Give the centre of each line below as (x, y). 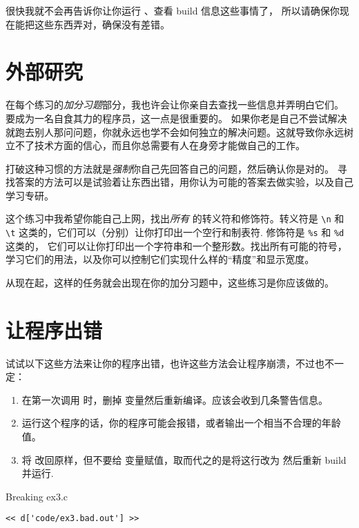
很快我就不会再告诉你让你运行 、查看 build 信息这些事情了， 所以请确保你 (173, 10)
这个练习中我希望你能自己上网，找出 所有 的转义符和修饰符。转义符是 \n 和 (175, 218)
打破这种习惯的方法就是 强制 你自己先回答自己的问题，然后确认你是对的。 (170, 168)
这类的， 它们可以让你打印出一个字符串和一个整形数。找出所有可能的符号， (176, 245)
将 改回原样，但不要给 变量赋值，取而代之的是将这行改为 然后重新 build (184, 459)
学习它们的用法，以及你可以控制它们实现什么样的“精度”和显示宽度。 (160, 259)
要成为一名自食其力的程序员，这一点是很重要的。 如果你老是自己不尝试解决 (176, 118)
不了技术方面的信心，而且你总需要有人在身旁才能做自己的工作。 (160, 145)
